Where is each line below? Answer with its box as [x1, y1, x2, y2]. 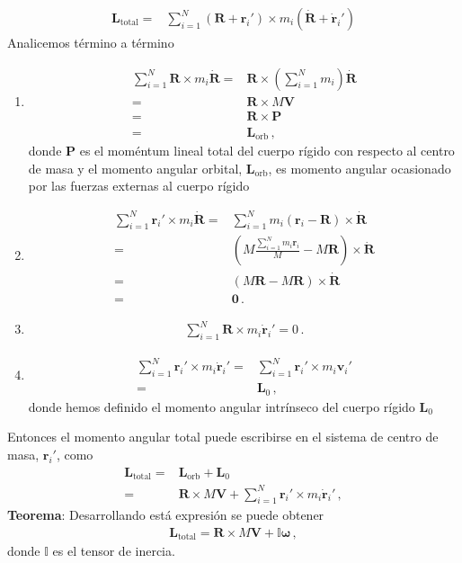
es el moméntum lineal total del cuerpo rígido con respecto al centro [79, 141, 455, 160]
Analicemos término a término [7, 33, 174, 52]
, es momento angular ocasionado [268, 158, 451, 177]
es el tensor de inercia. [52, 541, 175, 560]
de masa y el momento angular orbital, [28, 158, 243, 177]
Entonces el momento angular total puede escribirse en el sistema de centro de [7, 427, 439, 446]
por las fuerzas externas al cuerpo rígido [28, 176, 250, 195]
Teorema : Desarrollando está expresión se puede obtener [7, 505, 324, 524]
